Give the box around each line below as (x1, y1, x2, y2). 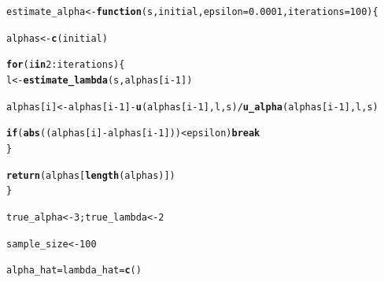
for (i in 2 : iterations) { (6, 59, 125, 71)
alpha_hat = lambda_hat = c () (6, 265, 142, 276)
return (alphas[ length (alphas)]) (6, 169, 175, 181)
